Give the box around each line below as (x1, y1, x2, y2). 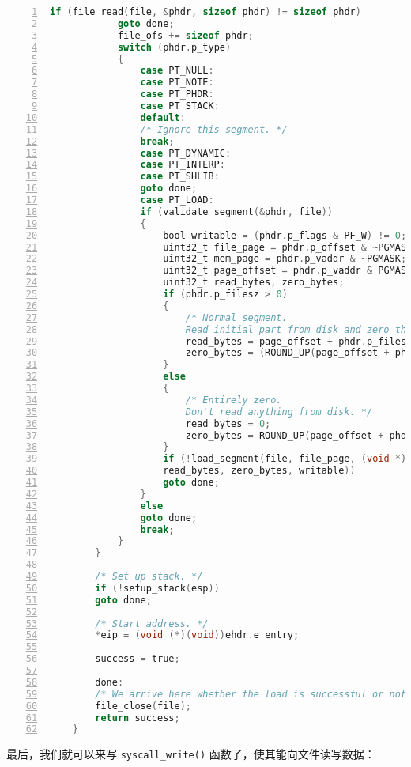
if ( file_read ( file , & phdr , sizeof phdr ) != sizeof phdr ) (50, 6, 361, 17)
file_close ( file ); (95, 700, 191, 712)
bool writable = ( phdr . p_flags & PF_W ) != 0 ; (163, 229, 407, 241)
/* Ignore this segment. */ (140, 123, 288, 135)
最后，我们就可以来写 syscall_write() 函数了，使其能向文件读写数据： (6, 746, 375, 762)
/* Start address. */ (95, 618, 209, 629)
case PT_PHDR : (140, 89, 214, 100)
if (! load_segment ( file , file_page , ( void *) (163, 453, 407, 465)
